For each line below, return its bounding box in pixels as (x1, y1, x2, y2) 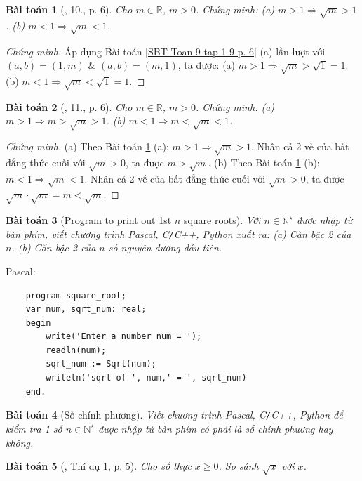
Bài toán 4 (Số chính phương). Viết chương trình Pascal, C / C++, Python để (6, 407, 343, 422)
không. (6, 435, 34, 449)
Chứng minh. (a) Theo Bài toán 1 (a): (6, 139, 169, 154)
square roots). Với (183, 213, 261, 228)
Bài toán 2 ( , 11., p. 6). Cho (6, 99, 133, 114)
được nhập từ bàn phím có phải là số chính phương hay (98, 421, 333, 435)
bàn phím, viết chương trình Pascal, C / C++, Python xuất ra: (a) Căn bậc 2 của (6, 226, 351, 241)
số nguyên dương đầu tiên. (108, 240, 222, 255)
